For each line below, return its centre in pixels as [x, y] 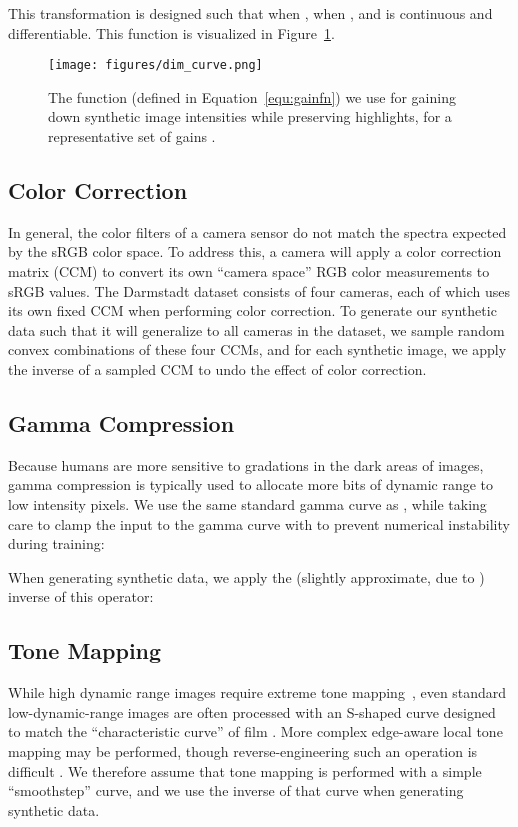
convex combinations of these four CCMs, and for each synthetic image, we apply [257, 349]
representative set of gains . [132, 136]
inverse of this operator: [81, 596]
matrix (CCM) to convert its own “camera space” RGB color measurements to [249, 271]
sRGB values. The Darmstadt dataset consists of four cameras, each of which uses [259, 290]
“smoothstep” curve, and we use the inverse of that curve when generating [236, 790]
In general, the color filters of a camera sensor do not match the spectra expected [257, 231]
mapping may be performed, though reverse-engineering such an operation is [243, 750]
